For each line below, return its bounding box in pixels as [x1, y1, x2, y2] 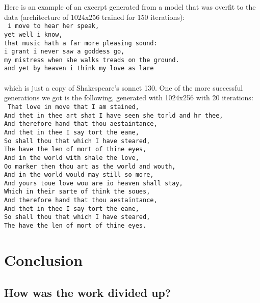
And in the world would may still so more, [4, 171, 154, 179]
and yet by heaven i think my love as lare [4, 65, 154, 72]
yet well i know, [4, 31, 63, 38]
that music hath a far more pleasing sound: [4, 39, 158, 47]
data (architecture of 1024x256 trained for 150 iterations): [4, 11, 185, 22]
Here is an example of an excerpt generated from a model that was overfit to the [4, 2, 256, 12]
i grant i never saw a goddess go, [4, 48, 125, 56]
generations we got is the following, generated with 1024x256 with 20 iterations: [4, 92, 253, 103]
